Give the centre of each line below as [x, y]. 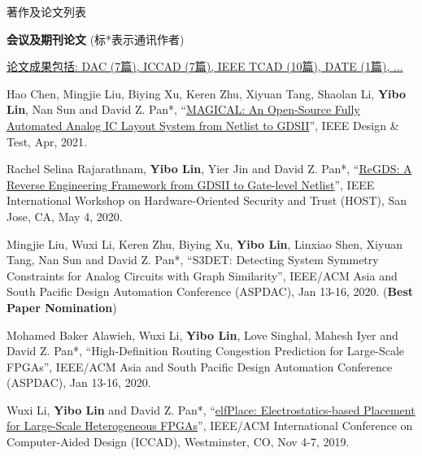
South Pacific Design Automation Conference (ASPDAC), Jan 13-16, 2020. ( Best [210, 291]
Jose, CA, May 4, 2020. [65, 216]
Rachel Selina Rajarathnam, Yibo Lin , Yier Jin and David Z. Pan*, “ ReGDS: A [209, 169]
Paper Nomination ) [62, 307]
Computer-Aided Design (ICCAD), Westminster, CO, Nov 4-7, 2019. [178, 442]
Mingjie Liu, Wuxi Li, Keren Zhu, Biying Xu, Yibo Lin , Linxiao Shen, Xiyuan [204, 243]
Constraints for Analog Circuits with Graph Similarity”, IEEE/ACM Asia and [202, 275]
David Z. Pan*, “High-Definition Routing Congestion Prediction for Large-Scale [206, 351]
